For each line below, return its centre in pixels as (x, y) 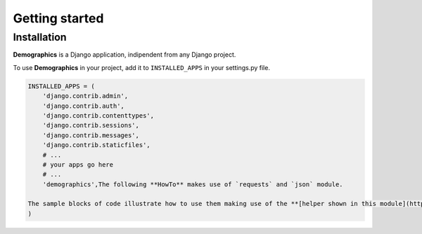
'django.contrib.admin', (85, 96)
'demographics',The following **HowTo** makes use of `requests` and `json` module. (193, 184)
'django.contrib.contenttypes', (98, 115)
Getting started (58, 18)
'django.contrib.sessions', (91, 125)
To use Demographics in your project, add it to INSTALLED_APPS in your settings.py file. (142, 67)
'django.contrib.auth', (83, 106)
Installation (40, 37)
